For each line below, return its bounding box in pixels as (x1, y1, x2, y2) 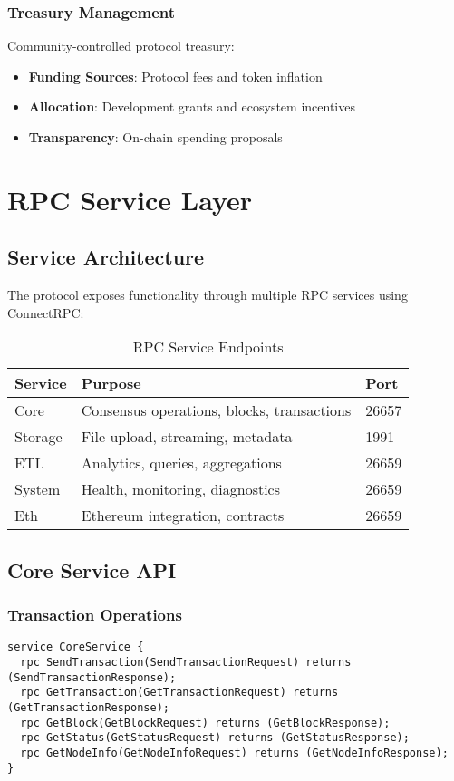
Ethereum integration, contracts (81, 505, 285, 526)
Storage (14, 426, 63, 448)
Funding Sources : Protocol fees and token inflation (28, 66, 323, 85)
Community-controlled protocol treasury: (7, 36, 235, 55)
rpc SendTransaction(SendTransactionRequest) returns (20, 656, 352, 670)
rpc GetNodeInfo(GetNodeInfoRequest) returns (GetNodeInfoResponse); (20, 746, 449, 759)
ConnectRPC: (7, 303, 84, 322)
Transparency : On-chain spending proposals (28, 128, 283, 146)
